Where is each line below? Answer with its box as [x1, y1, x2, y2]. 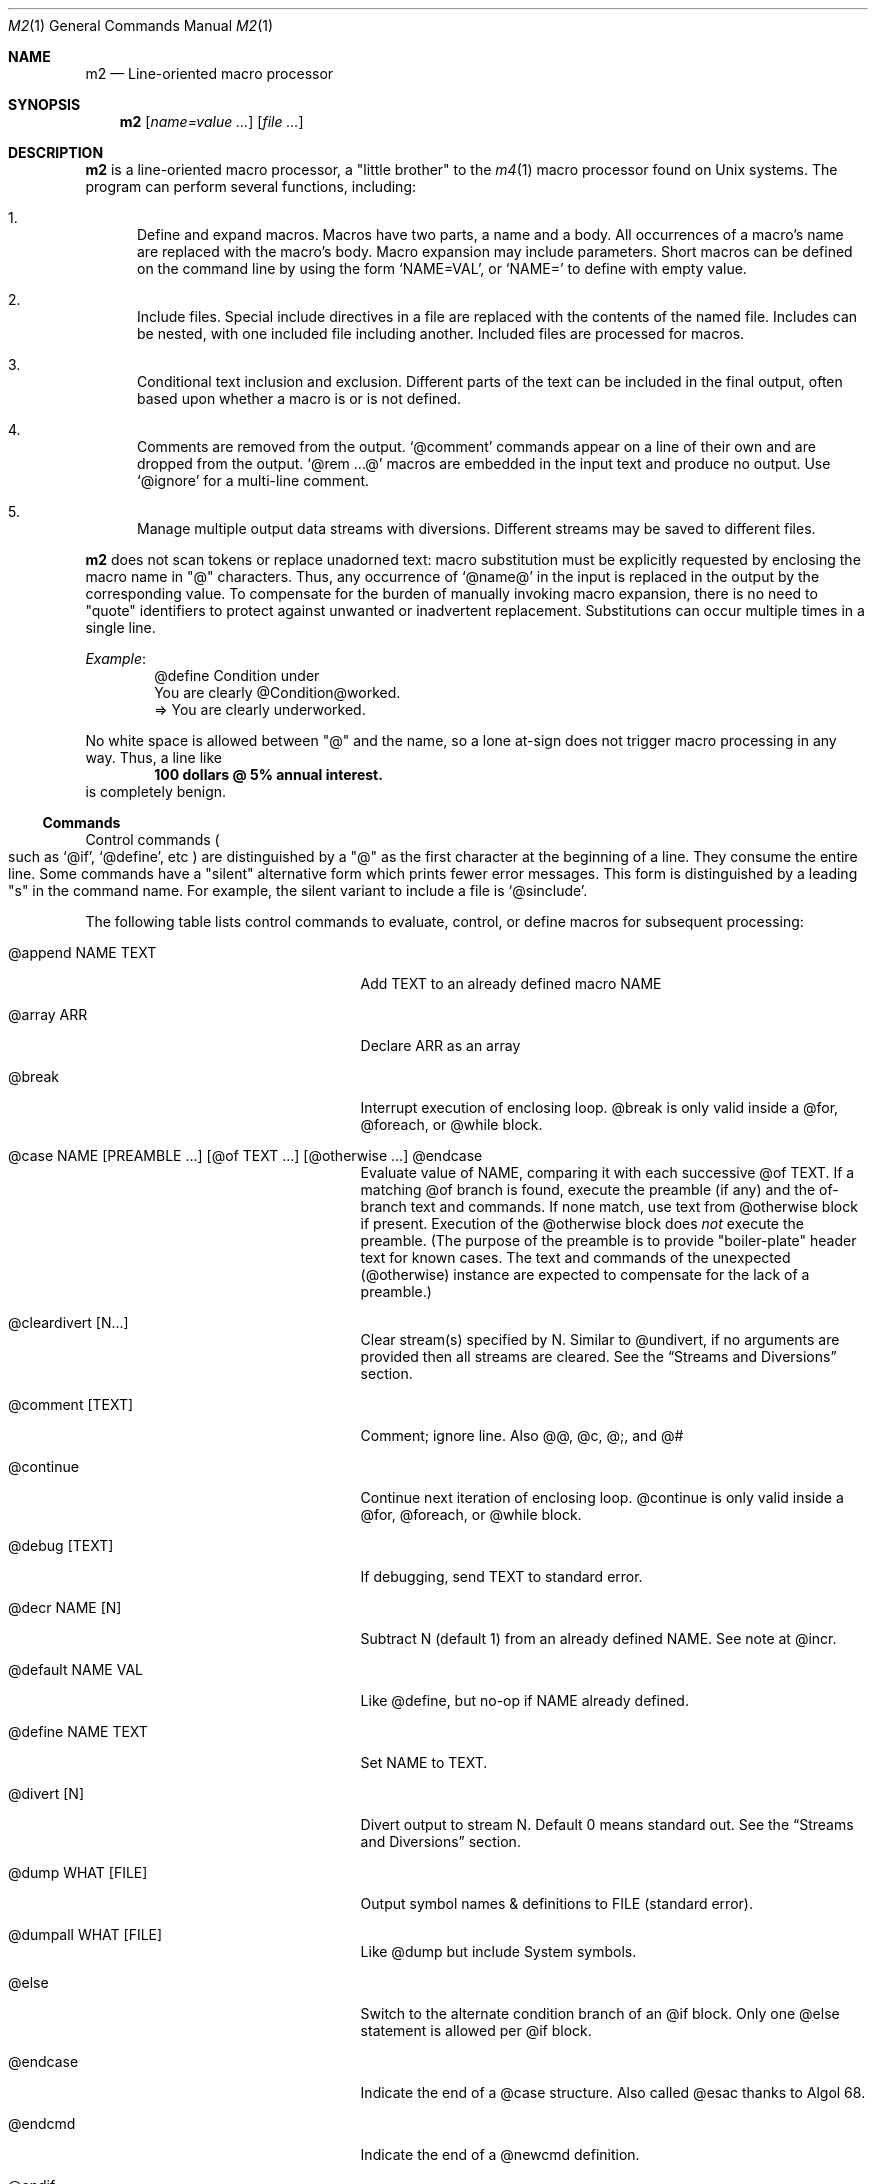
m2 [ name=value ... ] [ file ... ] [119, 113, 304, 130]
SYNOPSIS [8, 96, 81, 113]
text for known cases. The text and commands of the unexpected [360, 1249, 791, 1266]
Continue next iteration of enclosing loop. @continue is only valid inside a [360, 1489, 844, 1506]
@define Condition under [154, 667, 320, 684]
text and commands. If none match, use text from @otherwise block [410, 1198, 858, 1215]
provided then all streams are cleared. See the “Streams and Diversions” [360, 1348, 837, 1365]
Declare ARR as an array [360, 1037, 521, 1054]
